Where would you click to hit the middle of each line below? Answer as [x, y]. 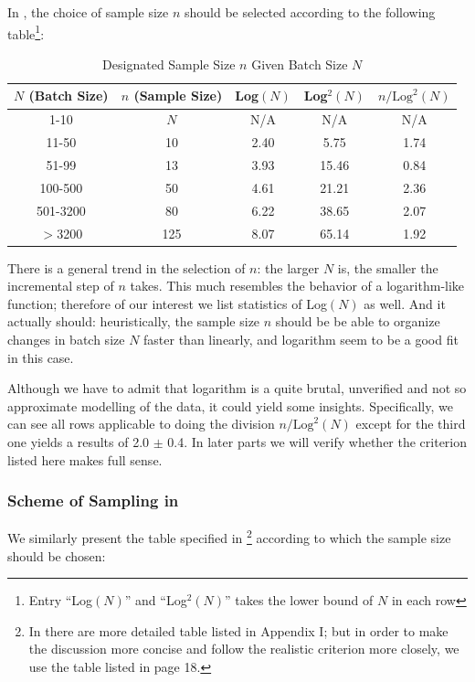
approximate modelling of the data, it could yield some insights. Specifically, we [230, 405]
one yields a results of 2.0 [79, 441]
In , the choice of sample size [88, 12]
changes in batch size [66, 339]
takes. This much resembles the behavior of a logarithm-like [297, 286]
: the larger [288, 267]
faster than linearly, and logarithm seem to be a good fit [301, 339]
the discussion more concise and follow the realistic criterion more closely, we [244, 649]
